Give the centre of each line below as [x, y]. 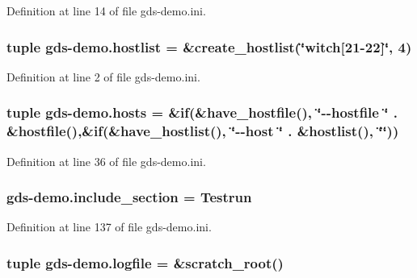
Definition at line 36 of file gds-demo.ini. [106, 161]
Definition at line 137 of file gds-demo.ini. [109, 227]
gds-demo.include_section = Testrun [129, 197]
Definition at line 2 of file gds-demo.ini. [103, 76]
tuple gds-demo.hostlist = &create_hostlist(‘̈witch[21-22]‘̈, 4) [209, 46]
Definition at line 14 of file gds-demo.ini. [106, 10]
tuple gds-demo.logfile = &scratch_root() [145, 262]
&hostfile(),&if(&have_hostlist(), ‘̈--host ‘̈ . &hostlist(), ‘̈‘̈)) [203, 131]
